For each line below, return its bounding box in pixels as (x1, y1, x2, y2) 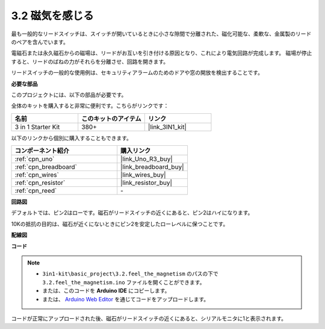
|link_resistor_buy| (120, 178, 173, 187)
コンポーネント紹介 (14, 146, 69, 155)
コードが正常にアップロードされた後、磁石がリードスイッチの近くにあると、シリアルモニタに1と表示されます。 (11, 315, 287, 322)
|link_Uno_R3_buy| (120, 155, 173, 163)
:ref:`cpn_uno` (14, 155, 55, 163)
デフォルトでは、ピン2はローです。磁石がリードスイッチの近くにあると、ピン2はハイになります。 (11, 209, 253, 216)
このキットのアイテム (81, 114, 141, 123)
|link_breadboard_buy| (120, 163, 184, 171)
